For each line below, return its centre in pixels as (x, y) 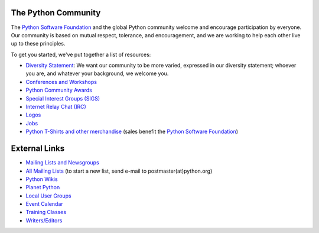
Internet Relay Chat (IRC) (56, 107)
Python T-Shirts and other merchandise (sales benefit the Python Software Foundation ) (132, 132)
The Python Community (56, 13)
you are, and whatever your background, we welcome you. (97, 73)
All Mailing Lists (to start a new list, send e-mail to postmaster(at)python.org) (119, 171)
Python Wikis (42, 179)
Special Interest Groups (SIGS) (63, 98)
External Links (38, 149)
